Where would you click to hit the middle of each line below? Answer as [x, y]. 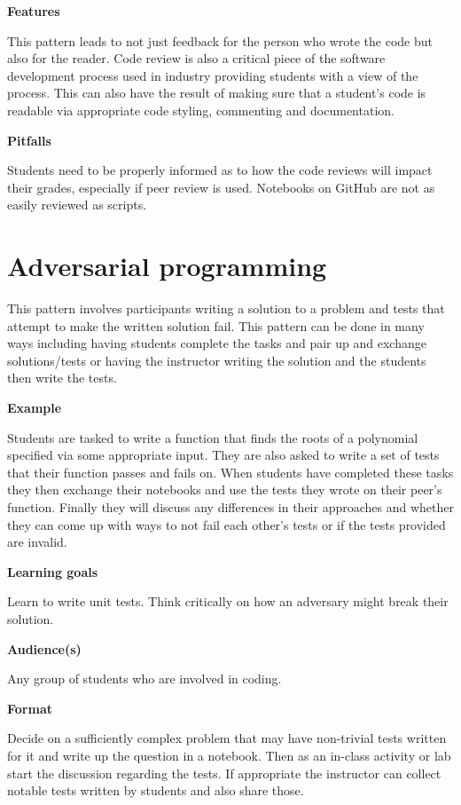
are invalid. [37, 542]
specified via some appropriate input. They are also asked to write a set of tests [223, 455]
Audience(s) [44, 648]
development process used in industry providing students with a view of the [213, 75]
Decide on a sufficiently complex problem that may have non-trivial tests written [227, 738]
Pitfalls [29, 140]
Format [30, 708]
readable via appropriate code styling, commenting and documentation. [201, 110]
